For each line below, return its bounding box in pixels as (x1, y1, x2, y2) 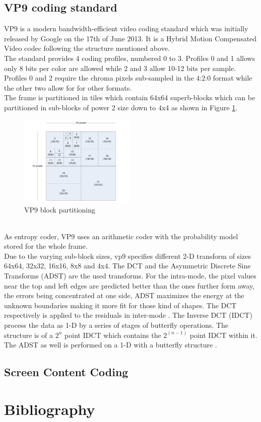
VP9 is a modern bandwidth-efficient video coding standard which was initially (4, 23, 248, 34)
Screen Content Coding (4, 364, 128, 380)
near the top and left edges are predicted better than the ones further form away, (4, 280, 255, 291)
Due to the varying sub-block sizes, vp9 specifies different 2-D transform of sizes (4, 250, 251, 261)
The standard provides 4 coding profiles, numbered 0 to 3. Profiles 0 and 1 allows (4, 52, 255, 63)
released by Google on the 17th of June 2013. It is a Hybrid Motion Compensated (4, 33, 257, 43)
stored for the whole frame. (4, 241, 88, 251)
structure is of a (4, 329, 53, 340)
